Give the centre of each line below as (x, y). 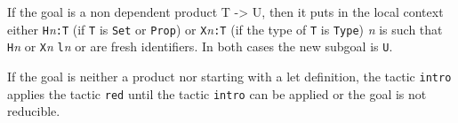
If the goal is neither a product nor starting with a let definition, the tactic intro (229, 76)
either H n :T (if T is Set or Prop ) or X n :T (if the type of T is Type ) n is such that (225, 29)
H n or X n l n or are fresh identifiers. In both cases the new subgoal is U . (200, 46)
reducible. (34, 111)
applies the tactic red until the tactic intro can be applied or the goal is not (217, 93)
